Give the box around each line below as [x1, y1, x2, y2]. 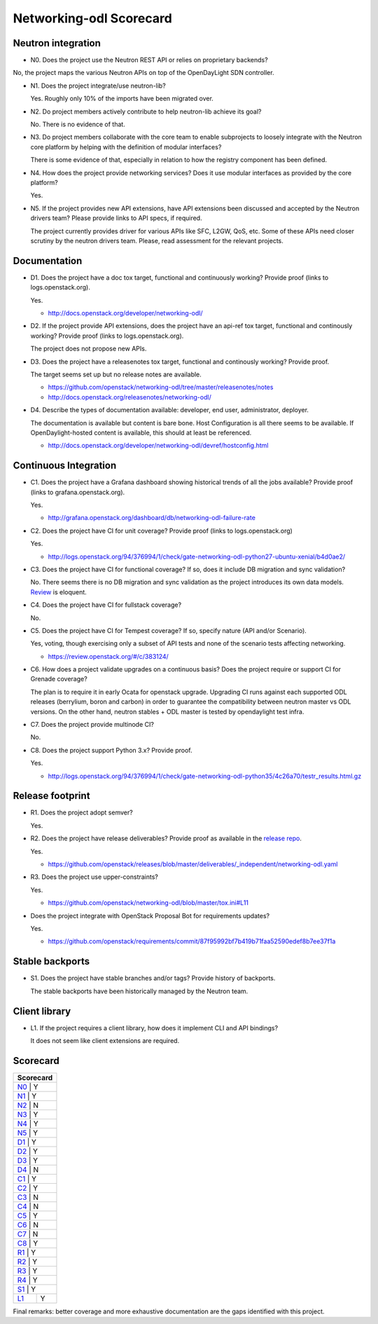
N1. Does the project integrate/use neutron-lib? [30, 81, 166, 90]
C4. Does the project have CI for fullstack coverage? [30, 601, 182, 609]
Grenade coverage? [30, 675, 87, 683]
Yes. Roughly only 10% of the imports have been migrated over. [30, 95, 213, 103]
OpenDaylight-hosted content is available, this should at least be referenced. [30, 428, 252, 437]
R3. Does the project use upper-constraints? [30, 873, 159, 881]
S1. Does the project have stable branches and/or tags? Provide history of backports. [30, 974, 276, 983]
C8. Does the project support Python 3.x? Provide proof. [30, 746, 192, 754]
